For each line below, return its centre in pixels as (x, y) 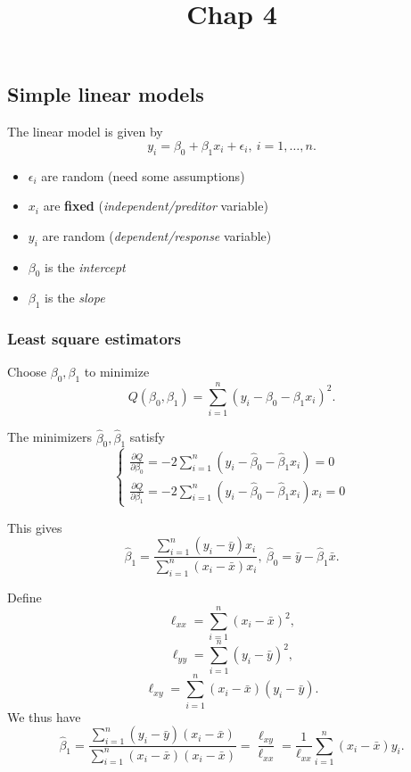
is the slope (75, 298)
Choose (27, 372)
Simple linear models (106, 94)
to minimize (117, 372)
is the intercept (85, 266)
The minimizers (49, 437)
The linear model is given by (85, 132)
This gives (35, 527)
